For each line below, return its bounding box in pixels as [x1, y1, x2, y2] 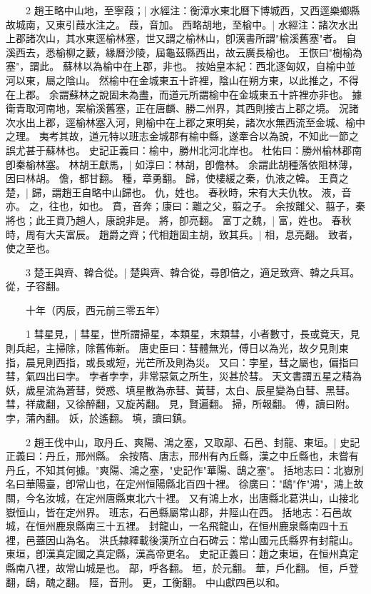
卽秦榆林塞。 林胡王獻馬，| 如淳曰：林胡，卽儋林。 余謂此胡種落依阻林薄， [6, 156, 358, 171]
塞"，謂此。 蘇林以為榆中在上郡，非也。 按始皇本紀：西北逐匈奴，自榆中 [6, 59, 346, 74]
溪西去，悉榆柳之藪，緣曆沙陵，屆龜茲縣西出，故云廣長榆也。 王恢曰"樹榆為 [6, 44, 362, 59]
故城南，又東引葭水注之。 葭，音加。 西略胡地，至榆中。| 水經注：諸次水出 [6, 16, 358, 31]
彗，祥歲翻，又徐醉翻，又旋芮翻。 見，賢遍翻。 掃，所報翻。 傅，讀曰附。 [6, 396, 355, 411]
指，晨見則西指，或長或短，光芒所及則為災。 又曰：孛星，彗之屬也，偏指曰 [6, 354, 359, 369]
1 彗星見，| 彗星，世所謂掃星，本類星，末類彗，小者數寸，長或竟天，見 [25, 326, 360, 341]
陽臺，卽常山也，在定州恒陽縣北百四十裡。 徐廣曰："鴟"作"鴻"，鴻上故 [35, 476, 364, 491]
